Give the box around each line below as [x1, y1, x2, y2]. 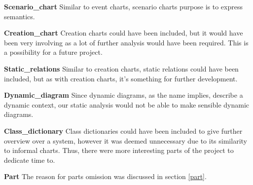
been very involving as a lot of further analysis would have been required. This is [4, 37, 249, 47]
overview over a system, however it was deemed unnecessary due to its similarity [4, 135, 247, 146]
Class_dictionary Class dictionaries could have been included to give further [4, 125, 243, 136]
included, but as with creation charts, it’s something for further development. [4, 73, 238, 83]
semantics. [4, 11, 35, 21]
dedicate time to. [4, 154, 55, 165]
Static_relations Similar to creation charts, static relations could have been [4, 63, 239, 74]
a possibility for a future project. [4, 47, 103, 57]
